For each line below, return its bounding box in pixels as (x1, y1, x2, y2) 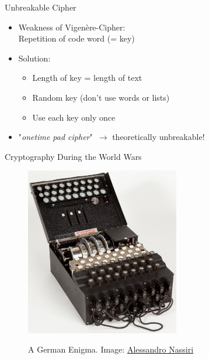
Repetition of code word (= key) (18, 32, 135, 45)
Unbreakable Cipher (5, 1, 76, 13)
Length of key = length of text (32, 71, 142, 84)
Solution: (18, 52, 51, 64)
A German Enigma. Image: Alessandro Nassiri (28, 343, 194, 355)
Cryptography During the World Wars (5, 150, 142, 162)
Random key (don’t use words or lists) (32, 91, 170, 103)
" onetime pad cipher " (18, 131, 93, 143)
